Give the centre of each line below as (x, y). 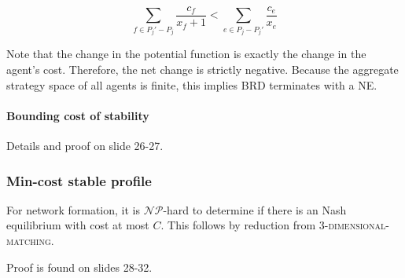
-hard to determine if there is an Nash (255, 209)
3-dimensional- (354, 225)
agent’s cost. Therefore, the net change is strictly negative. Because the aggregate (202, 69)
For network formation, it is (73, 209)
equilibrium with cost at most (78, 225)
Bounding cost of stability (78, 115)
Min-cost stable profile (79, 180)
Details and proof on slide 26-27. (85, 146)
